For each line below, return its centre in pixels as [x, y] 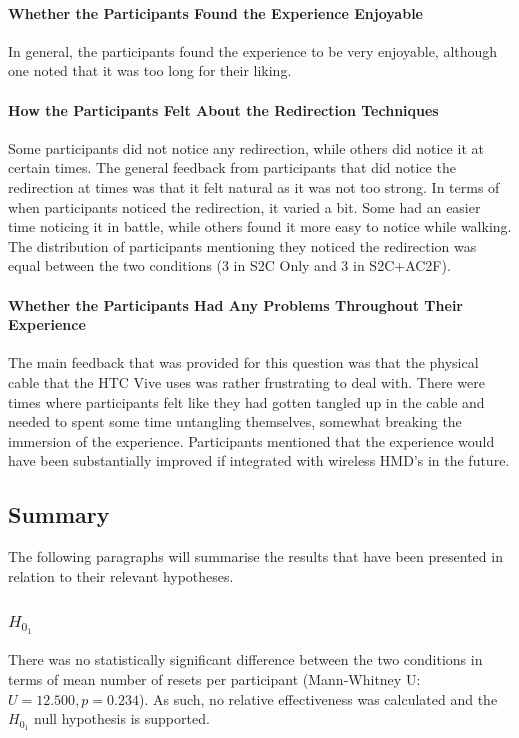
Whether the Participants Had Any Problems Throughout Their [235, 304]
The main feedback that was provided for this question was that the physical [243, 362]
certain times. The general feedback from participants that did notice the [232, 167]
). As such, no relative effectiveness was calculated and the [318, 698]
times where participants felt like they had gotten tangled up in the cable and [246, 401]
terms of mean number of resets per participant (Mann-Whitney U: [214, 679]
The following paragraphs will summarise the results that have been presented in [255, 556]
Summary [59, 514]
